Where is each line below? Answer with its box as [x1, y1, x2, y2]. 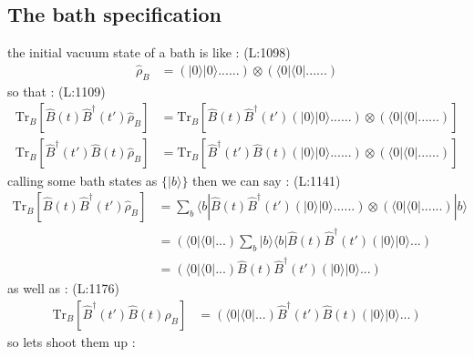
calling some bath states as [7, 170, 158, 189]
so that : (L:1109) [7, 81, 106, 100]
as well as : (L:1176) [7, 279, 119, 298]
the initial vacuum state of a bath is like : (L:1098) [7, 43, 291, 62]
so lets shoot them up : [7, 332, 136, 352]
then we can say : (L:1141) [192, 170, 341, 189]
